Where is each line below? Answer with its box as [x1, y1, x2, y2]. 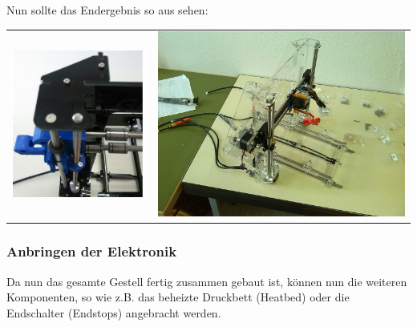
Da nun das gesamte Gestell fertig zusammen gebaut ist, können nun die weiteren [6, 272, 407, 289]
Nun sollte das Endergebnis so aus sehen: [6, 2, 208, 18]
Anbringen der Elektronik [6, 241, 177, 261]
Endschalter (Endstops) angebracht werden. [6, 304, 221, 321]
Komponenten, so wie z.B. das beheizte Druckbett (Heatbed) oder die [6, 289, 350, 305]
